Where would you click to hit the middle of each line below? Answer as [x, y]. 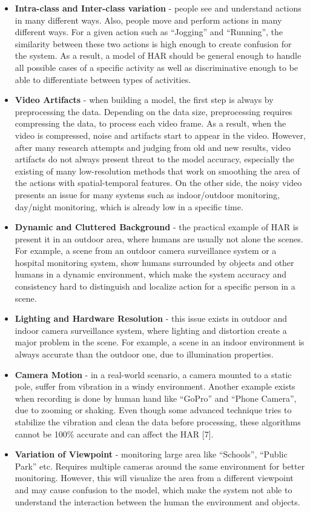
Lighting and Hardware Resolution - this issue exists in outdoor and [151, 318]
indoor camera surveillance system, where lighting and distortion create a [151, 330]
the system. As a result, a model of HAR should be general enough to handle [158, 55]
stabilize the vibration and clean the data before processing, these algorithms [158, 422]
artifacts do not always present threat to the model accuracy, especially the [154, 159]
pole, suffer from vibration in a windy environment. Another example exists [155, 386]
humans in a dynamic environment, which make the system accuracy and [151, 274]
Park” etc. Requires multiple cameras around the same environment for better [160, 466]
